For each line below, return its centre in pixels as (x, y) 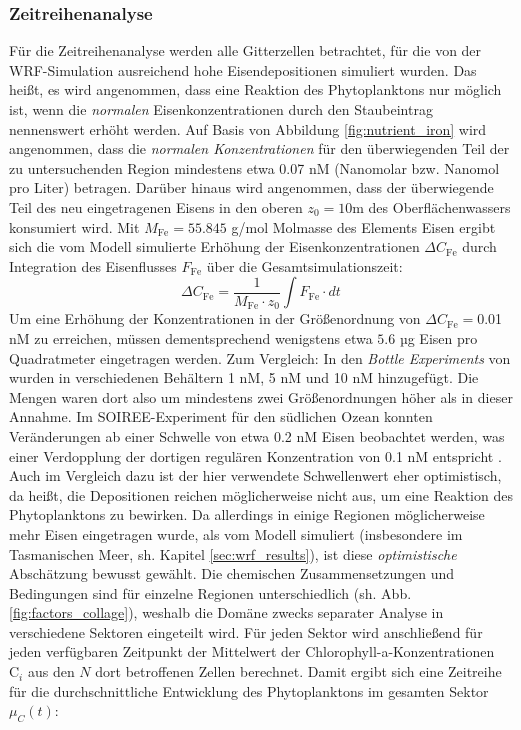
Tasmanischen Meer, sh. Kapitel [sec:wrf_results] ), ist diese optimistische (233, 553)
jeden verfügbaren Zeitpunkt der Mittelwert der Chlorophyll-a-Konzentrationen (252, 651)
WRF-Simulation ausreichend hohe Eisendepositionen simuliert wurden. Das (243, 69)
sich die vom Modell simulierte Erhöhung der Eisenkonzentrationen (214, 246)
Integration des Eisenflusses (93, 265)
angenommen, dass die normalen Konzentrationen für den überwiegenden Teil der (259, 148)
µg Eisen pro (438, 337)
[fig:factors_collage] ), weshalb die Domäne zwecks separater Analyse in (226, 612)
